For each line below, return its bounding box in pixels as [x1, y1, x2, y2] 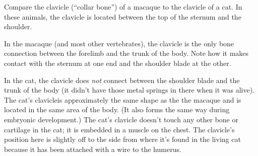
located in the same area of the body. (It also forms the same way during [4, 104, 230, 115]
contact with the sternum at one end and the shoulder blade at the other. [4, 57, 231, 68]
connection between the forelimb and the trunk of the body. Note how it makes [4, 48, 249, 58]
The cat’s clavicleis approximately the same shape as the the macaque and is [4, 94, 241, 105]
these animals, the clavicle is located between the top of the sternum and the [4, 11, 241, 22]
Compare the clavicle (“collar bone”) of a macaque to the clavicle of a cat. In [4, 2, 242, 12]
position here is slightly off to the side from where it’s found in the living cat [4, 134, 241, 144]
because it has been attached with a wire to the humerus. [4, 143, 181, 154]
